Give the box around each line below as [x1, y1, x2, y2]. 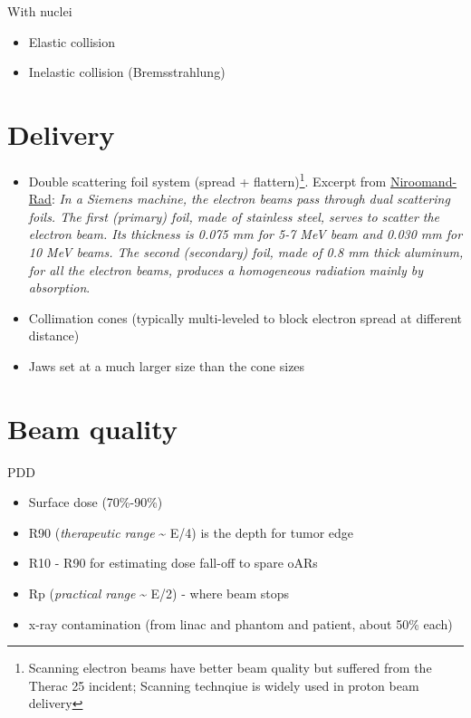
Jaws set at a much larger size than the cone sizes [28, 356, 305, 375]
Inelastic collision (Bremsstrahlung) [28, 62, 226, 81]
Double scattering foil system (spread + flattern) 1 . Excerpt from [28, 168, 387, 190]
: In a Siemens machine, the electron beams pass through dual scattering [51, 189, 450, 208]
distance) [28, 326, 80, 345]
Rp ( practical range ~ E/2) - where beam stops [28, 584, 289, 602]
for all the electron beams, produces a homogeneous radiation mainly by [28, 260, 423, 279]
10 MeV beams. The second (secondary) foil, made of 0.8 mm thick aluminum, [28, 242, 464, 261]
